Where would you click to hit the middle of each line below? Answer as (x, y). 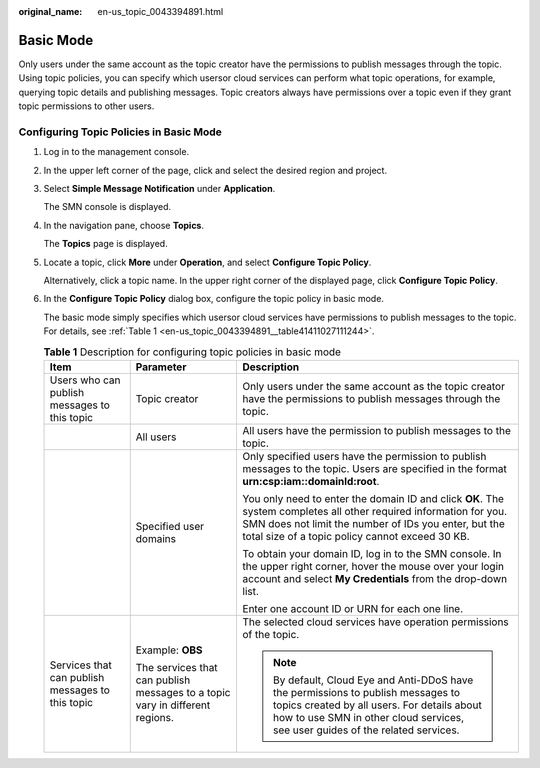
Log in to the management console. (116, 152)
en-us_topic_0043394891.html (160, 11)
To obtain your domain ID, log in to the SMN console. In (372, 553)
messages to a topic (183, 692)
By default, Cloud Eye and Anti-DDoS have (373, 680)
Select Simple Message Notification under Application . (159, 188)
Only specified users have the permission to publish (364, 456)
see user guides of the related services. (366, 730)
